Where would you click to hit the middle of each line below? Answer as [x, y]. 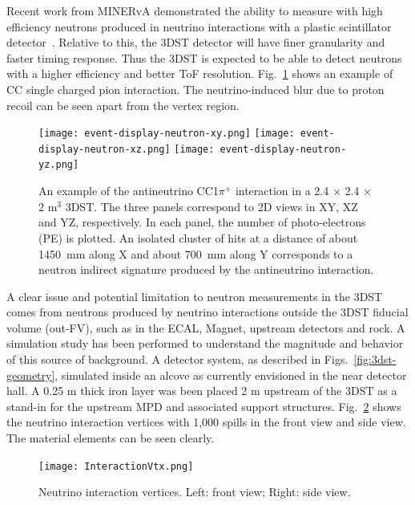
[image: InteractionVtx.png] [116, 466]
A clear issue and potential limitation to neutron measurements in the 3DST [195, 296]
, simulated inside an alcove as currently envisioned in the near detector [231, 375]
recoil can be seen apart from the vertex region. [123, 105]
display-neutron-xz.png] [105, 149]
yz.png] [59, 165]
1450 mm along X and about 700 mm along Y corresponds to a [196, 253]
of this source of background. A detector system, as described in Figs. [177, 359]
